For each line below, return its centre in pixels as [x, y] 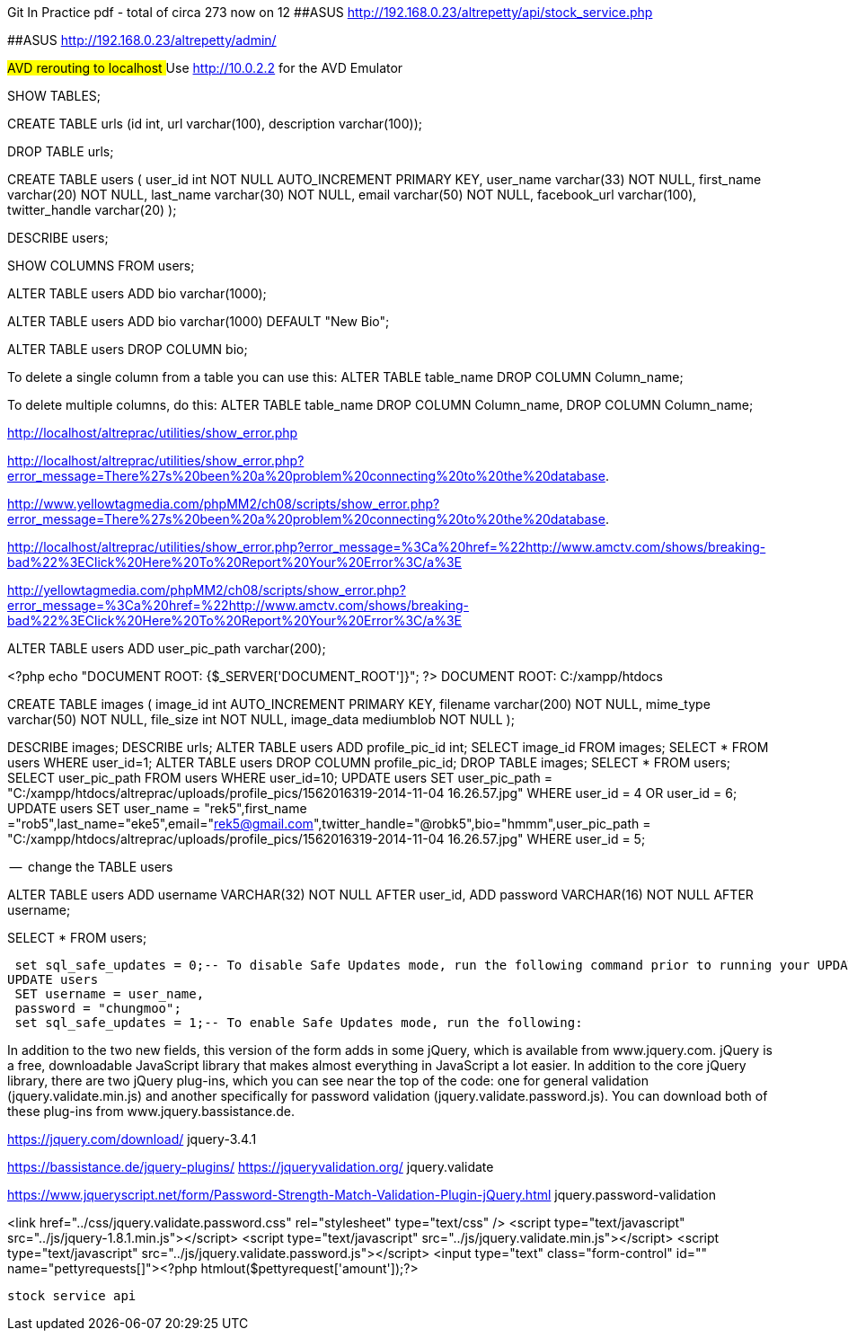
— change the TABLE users [91, 867]
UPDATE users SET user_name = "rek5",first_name [157, 808]
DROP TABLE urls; [61, 151]
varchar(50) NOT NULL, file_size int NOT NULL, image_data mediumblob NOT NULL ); [261, 719]
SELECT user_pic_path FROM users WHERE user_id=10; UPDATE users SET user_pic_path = [280, 778]
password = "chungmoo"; [98, 1008]
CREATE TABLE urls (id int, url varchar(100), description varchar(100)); [215, 124]
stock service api [72, 1296]
